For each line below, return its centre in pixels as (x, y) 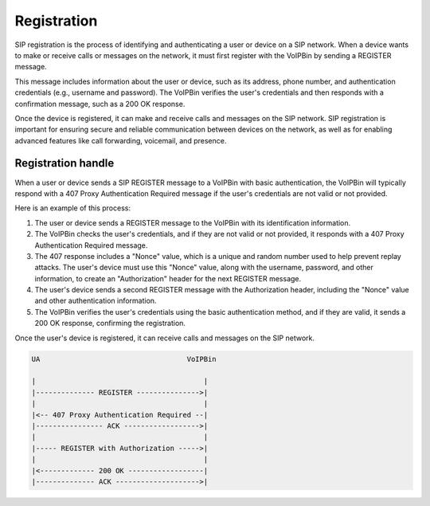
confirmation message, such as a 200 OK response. (100, 104)
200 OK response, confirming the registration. (110, 324)
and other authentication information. (96, 301)
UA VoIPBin (124, 359)
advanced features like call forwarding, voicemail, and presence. (121, 140)
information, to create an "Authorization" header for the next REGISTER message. (168, 278)
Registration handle (64, 163)
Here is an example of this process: (73, 208)
